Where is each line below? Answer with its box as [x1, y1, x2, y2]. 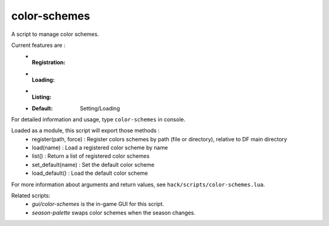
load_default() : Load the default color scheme [32, 169, 149, 177]
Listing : [32, 93, 52, 101]
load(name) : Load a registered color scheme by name [32, 144, 168, 152]
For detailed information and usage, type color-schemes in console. [11, 116, 186, 123]
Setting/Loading [80, 104, 120, 112]
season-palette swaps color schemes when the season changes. [32, 209, 196, 216]
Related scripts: [11, 192, 51, 199]
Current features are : [11, 41, 66, 49]
